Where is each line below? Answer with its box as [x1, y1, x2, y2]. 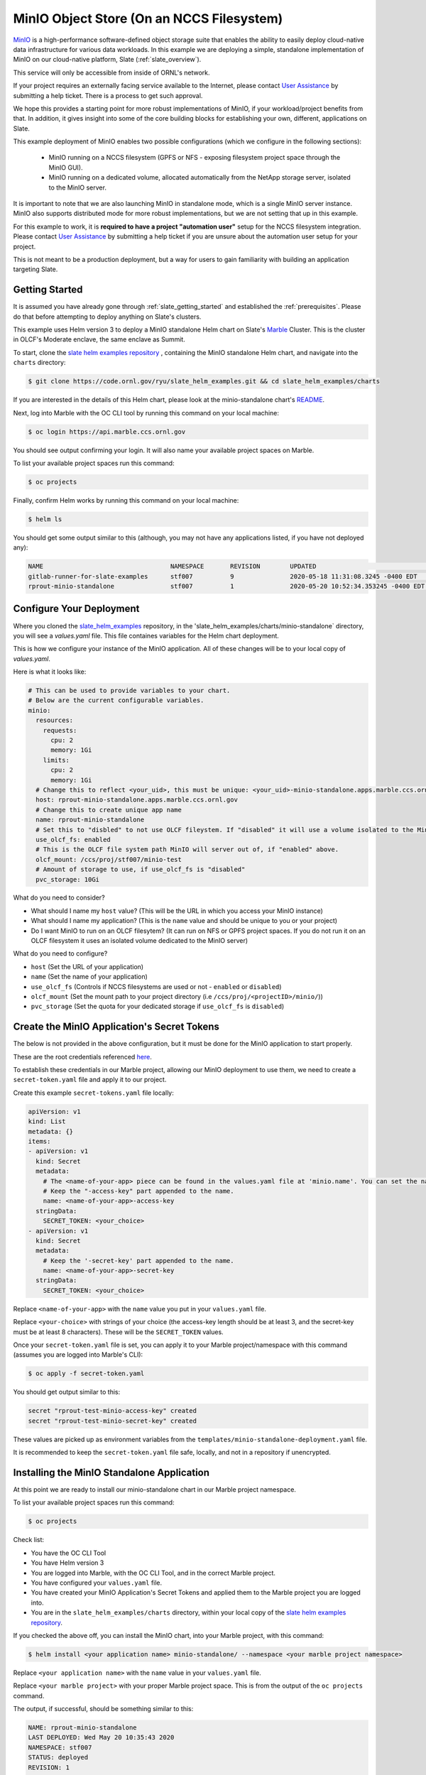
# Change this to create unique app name [35, 806, 182, 814]
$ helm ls [28, 515, 62, 523]
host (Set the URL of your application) [31, 962, 144, 971]
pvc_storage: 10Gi [35, 875, 99, 883]
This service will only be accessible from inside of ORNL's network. [13, 68, 210, 77]
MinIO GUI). [48, 163, 83, 172]
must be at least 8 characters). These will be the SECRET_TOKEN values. [13, 1328, 224, 1336]
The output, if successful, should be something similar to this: [13, 1705, 194, 1713]
